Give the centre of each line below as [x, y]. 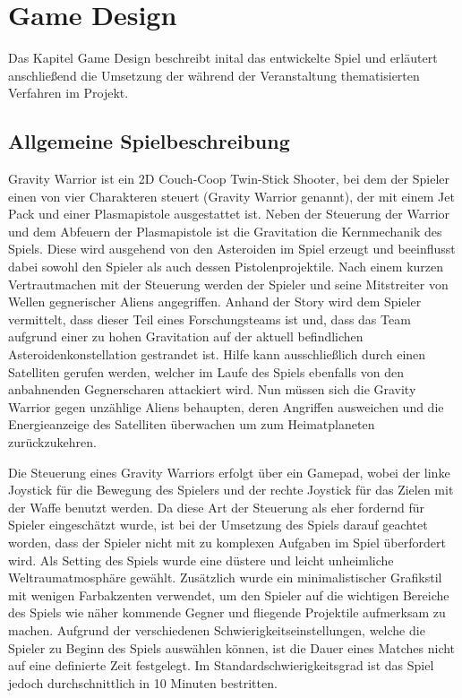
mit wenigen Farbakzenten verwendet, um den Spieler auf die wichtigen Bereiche [229, 595]
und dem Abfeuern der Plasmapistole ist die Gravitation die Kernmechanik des [225, 231]
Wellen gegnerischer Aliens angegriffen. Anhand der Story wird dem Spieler [215, 302]
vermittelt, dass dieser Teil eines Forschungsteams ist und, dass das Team [210, 319]
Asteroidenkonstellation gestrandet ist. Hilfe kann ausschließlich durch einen [217, 354]
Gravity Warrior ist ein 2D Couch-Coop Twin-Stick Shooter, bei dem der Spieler [229, 179]
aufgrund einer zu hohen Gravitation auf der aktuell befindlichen [186, 336]
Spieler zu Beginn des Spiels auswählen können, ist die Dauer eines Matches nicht [232, 647]
